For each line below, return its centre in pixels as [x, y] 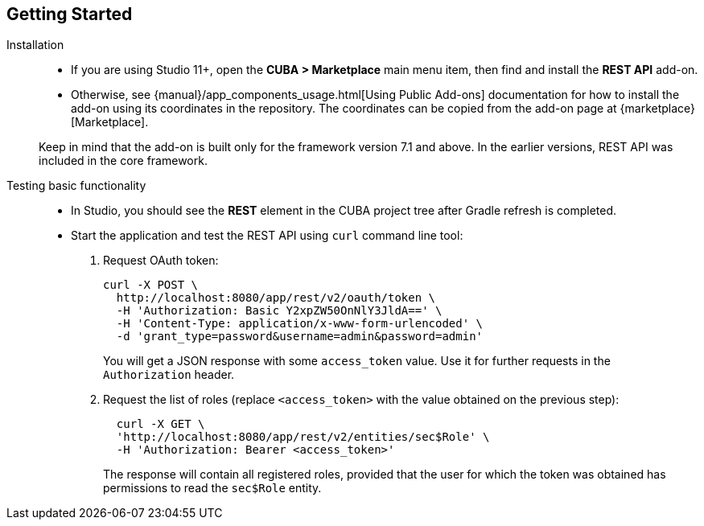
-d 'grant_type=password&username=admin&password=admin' [300, 337]
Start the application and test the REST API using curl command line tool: [267, 236]
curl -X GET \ [161, 424]
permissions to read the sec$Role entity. [212, 488]
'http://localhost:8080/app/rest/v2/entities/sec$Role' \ [303, 437]
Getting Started [70, 14]
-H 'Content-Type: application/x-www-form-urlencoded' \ [300, 324]
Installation [35, 45]
